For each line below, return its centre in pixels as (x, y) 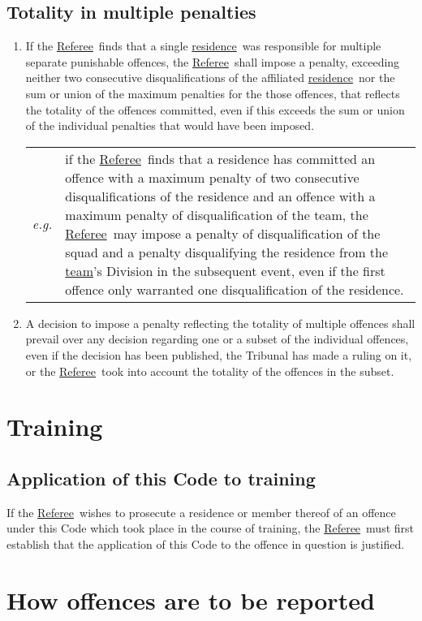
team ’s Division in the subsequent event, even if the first (225, 270)
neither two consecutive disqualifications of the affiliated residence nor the (210, 78)
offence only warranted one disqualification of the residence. (235, 289)
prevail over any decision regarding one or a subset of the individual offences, (217, 339)
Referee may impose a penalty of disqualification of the (223, 233)
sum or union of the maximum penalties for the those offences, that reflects (213, 93)
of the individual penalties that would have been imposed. (170, 125)
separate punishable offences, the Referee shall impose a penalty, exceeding (213, 61)
